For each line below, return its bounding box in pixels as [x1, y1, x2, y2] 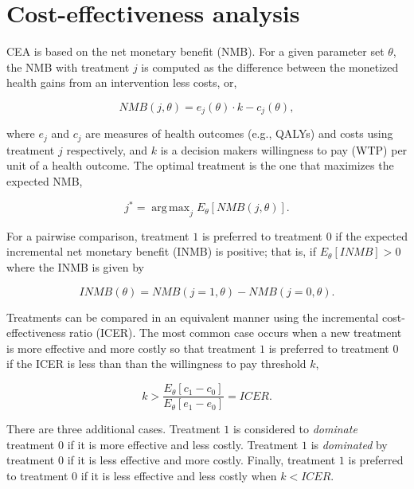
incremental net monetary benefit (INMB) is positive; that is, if [6, 243, 317, 260]
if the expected [335, 227, 408, 244]
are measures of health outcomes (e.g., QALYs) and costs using [85, 125, 393, 142]
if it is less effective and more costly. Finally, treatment [67, 452, 336, 468]
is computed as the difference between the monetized [141, 58, 399, 75]
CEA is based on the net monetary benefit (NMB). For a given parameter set [6, 43, 385, 60]
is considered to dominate [232, 421, 357, 437]
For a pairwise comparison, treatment [6, 227, 189, 244]
